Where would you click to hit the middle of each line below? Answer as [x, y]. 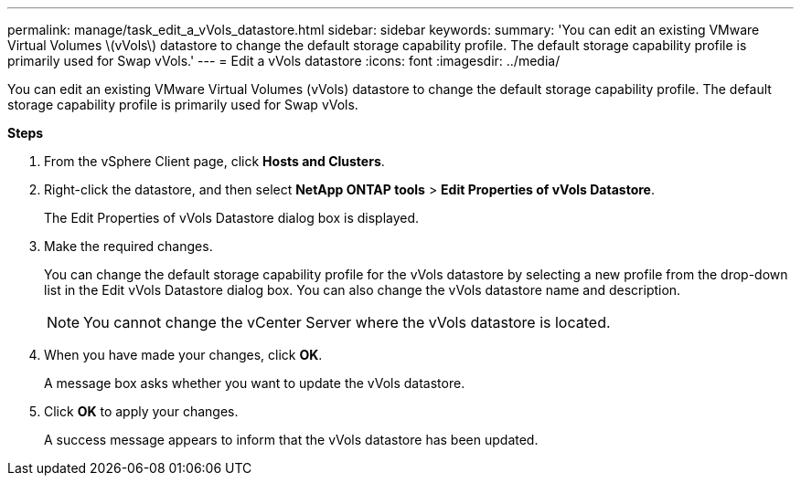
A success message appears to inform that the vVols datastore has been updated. [291, 440]
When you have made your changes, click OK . [183, 355]
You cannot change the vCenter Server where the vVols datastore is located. [347, 322]
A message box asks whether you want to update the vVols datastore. [255, 383]
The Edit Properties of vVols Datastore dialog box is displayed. [232, 218]
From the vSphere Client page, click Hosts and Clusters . [214, 161]
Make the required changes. [128, 246]
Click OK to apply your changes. [141, 411]
